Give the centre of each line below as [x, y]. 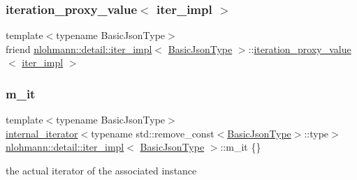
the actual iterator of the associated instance [101, 170]
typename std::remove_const [153, 133]
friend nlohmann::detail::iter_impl [79, 48]
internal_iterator [42, 133]
